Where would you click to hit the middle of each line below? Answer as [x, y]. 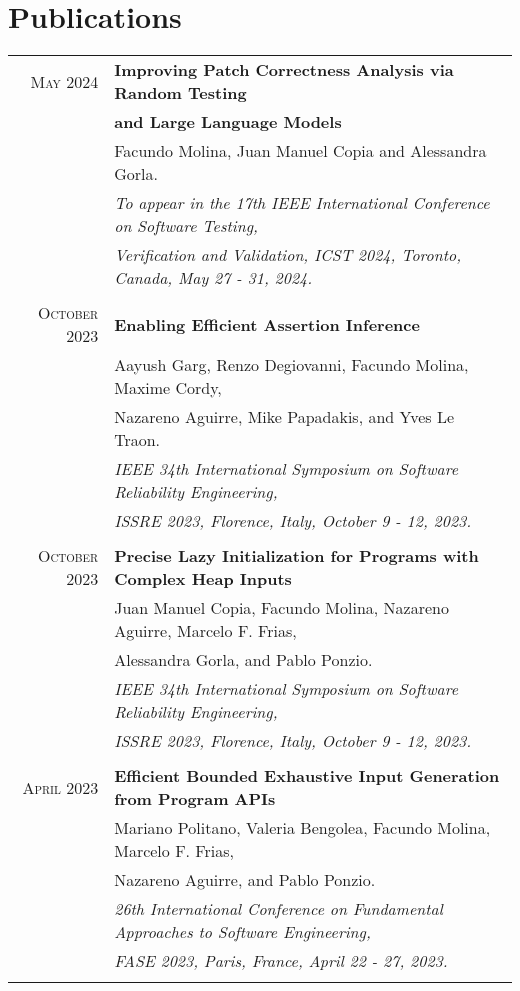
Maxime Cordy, [168, 388]
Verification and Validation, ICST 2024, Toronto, [288, 255]
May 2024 [64, 81]
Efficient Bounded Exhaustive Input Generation [307, 776]
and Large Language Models [228, 122]
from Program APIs [195, 799]
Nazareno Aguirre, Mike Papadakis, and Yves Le [284, 417]
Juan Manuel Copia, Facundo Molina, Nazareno [281, 608]
